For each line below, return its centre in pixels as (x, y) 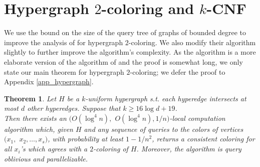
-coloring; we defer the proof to (178, 71)
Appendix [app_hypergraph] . (49, 81)
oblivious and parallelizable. (46, 158)
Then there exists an (35, 118)
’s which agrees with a (54, 149)
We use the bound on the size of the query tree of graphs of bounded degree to (125, 32)
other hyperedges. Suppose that (74, 108)
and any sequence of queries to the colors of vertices (164, 129)
